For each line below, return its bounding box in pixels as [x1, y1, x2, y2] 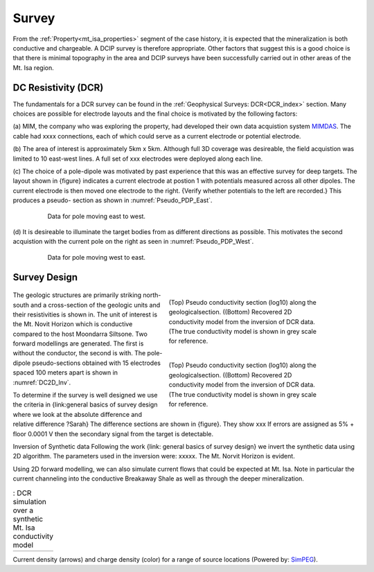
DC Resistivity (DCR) [12, 82, 104, 93]
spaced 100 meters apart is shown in [12, 368, 118, 377]
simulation [12, 497, 46, 506]
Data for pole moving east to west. [47, 212, 145, 220]
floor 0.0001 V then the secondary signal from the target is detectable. [12, 429, 214, 438]
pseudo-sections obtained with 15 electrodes [32, 359, 161, 367]
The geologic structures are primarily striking [12, 291, 142, 299]
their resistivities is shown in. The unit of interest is [12, 310, 158, 319]
